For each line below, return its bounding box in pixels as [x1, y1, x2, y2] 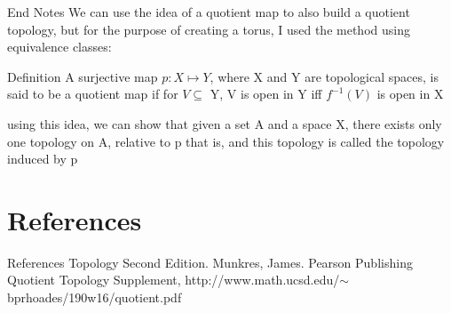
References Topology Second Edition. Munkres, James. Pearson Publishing [7, 253, 413, 271]
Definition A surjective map [7, 67, 158, 85]
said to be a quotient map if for [7, 84, 178, 103]
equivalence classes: [7, 37, 112, 56]
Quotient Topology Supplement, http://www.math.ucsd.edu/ [7, 270, 340, 289]
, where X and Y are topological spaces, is [210, 67, 439, 85]
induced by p [7, 149, 78, 168]
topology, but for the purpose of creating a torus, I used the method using [7, 20, 410, 38]
